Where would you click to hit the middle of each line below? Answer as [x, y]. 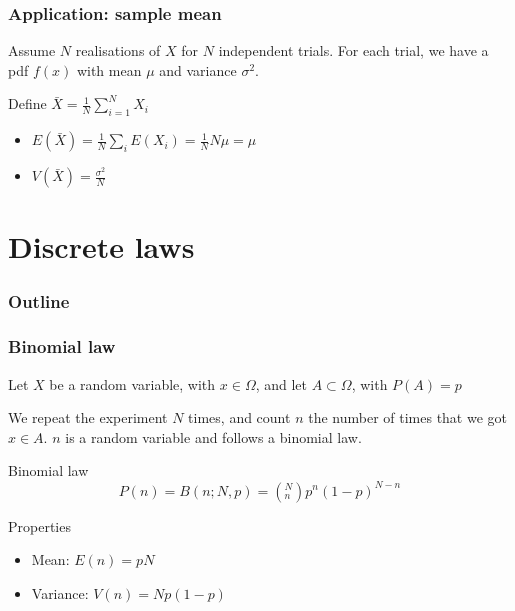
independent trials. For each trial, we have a [353, 50]
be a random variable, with [132, 383]
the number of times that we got [408, 417]
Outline [39, 300]
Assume [32, 50]
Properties [39, 525]
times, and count [239, 417]
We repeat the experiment [88, 417]
